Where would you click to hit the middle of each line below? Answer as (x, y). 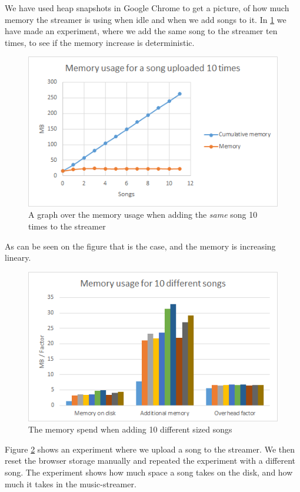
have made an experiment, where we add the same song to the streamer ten (141, 31)
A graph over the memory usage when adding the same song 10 (143, 215)
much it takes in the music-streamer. (71, 483)
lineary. (18, 257)
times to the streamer (67, 226)
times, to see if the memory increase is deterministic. (100, 42)
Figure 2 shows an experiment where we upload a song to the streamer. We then (150, 449)
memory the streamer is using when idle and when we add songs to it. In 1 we (146, 19)
